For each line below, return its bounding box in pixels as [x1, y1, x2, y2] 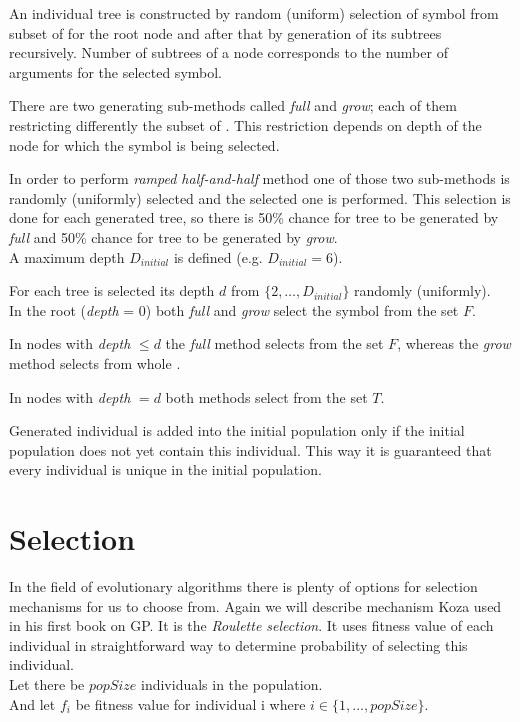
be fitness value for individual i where [75, 693, 306, 714]
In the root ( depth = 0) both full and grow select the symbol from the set [9, 299, 459, 320]
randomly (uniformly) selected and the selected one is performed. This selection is [9, 187, 511, 208]
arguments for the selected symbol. [9, 61, 223, 82]
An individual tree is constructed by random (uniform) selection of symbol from [9, 3, 499, 23]
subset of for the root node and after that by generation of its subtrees [9, 22, 442, 43]
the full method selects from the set [165, 333, 384, 354]
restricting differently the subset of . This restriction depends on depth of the [9, 114, 482, 135]
